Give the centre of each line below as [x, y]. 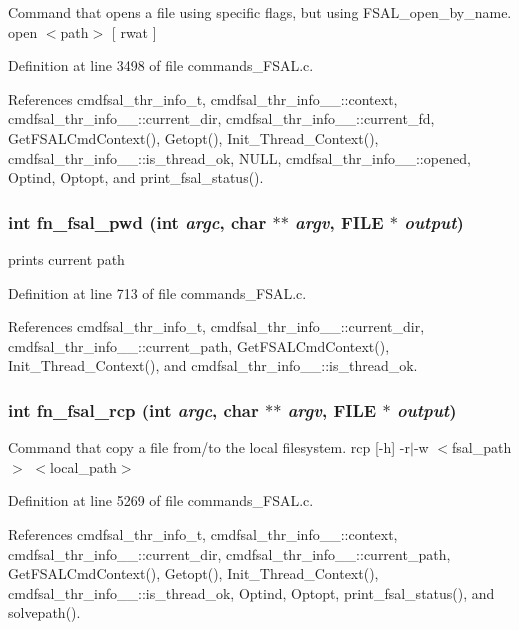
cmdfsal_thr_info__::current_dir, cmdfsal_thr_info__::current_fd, [221, 118]
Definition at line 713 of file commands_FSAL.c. [157, 292]
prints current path [66, 258]
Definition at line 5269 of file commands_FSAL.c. [161, 500]
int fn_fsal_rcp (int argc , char [133, 409]
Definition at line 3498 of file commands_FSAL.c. [161, 65]
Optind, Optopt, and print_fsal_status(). [136, 177]
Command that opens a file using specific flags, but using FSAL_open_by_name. [260, 12]
